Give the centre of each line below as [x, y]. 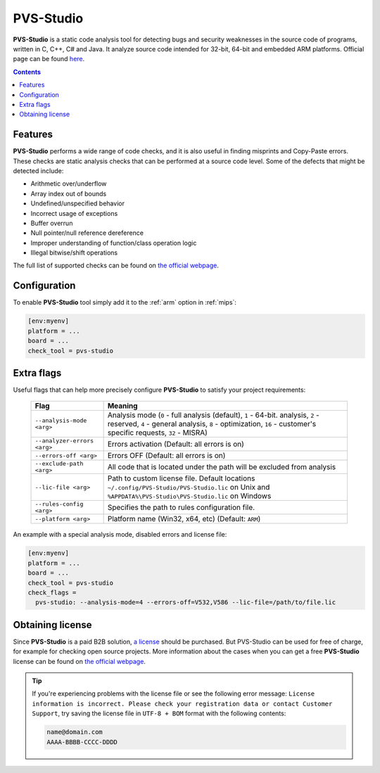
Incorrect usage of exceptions [74, 213]
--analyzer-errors [64, 441]
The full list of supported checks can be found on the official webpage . [116, 266]
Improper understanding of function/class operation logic [114, 243]
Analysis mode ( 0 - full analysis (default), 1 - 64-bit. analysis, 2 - [213, 415]
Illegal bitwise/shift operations [74, 253]
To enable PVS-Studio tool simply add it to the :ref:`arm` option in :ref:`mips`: [125, 302]
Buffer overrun [52, 223]
